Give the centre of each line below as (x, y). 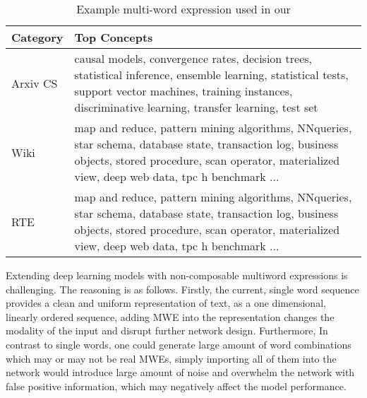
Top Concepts (114, 37)
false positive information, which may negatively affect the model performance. (176, 386)
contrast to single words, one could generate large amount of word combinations (179, 344)
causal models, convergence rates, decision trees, (193, 58)
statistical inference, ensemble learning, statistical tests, (211, 75)
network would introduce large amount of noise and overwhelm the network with (180, 372)
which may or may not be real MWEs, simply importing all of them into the (171, 358)
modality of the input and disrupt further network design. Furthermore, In (167, 330)
